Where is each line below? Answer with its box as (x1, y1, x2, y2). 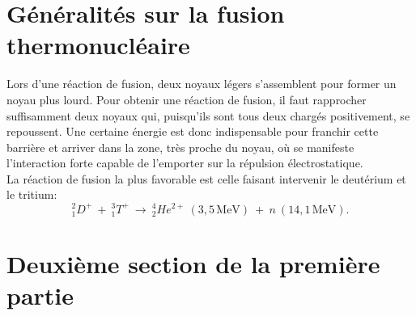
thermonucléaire (6, 28, 190, 61)
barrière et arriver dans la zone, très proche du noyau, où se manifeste (6, 138, 354, 155)
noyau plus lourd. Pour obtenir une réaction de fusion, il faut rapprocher (6, 91, 367, 107)
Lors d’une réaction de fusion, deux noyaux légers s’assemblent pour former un (6, 75, 397, 92)
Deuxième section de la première (6, 246, 380, 280)
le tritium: (6, 186, 57, 203)
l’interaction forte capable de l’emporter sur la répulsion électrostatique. (6, 154, 363, 171)
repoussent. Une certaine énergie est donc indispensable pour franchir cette (6, 123, 379, 140)
